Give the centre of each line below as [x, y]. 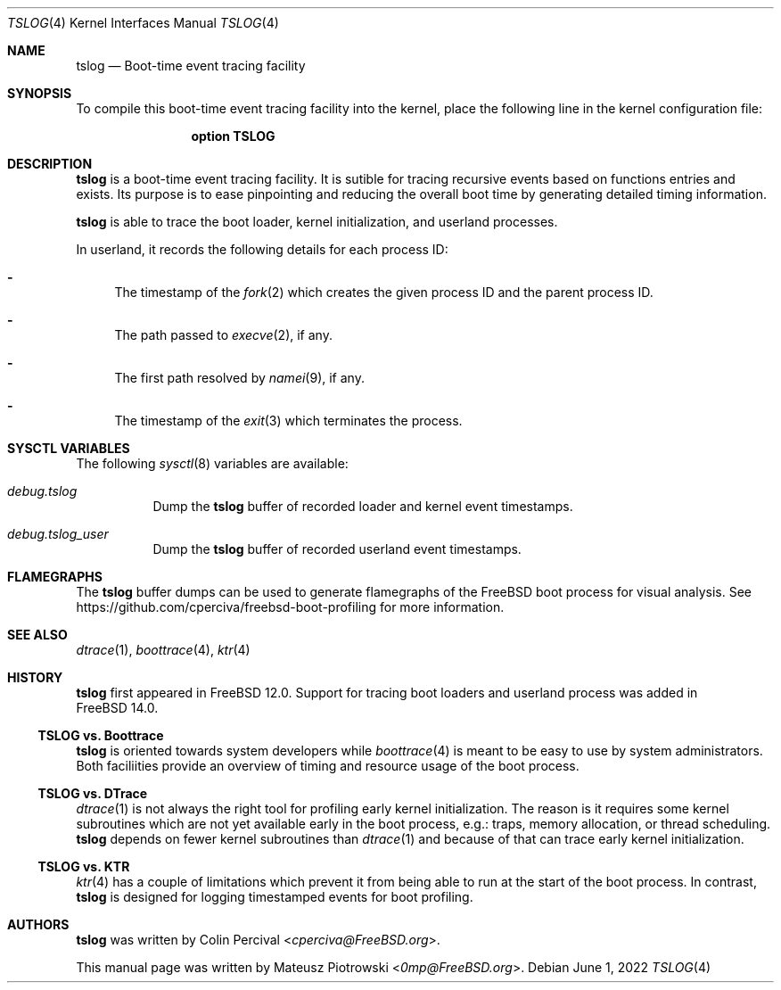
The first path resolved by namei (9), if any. [239, 378]
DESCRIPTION [50, 164]
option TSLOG [233, 136]
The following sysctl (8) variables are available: [212, 463]
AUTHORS [38, 924]
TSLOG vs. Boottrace [101, 735]
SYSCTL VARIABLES [69, 448]
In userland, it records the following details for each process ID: [262, 249]
